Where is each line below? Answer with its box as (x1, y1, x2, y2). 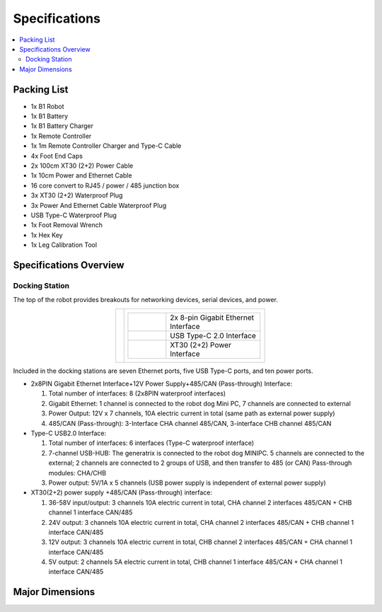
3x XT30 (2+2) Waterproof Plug (30, 191, 123, 200)
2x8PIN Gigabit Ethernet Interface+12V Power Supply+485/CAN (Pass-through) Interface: (30, 379, 293, 388)
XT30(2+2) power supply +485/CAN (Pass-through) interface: (30, 488, 212, 497)
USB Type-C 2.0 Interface (170, 330, 256, 340)
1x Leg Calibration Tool (30, 241, 98, 249)
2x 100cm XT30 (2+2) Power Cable (30, 161, 134, 170)
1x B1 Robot (30, 102, 64, 110)
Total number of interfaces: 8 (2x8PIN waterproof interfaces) (48, 389, 226, 398)
